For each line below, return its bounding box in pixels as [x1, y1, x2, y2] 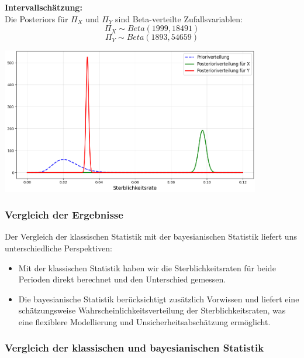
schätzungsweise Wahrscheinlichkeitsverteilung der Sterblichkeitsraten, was [18, 304, 286, 316]
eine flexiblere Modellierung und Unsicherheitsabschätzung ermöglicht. [18, 315, 271, 328]
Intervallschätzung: [5, 1, 82, 13]
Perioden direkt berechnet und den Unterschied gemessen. [18, 273, 226, 285]
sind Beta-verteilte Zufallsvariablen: [115, 12, 243, 25]
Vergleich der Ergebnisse [5, 207, 123, 222]
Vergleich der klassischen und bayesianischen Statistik [5, 340, 264, 355]
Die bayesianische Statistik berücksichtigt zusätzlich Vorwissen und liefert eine [18, 292, 299, 305]
